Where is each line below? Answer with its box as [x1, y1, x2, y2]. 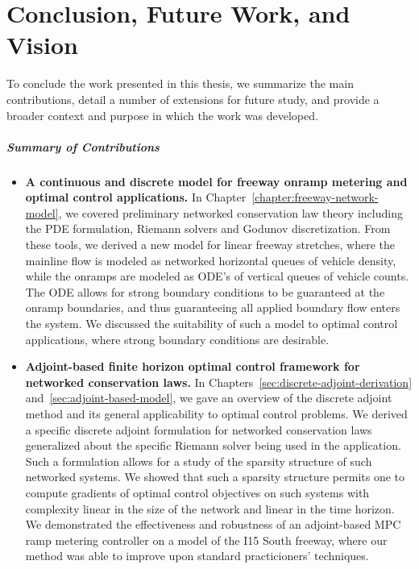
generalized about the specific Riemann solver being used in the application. [25, 437, 401, 454]
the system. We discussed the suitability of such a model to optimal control [25, 315, 398, 331]
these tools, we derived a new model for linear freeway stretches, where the [25, 236, 395, 253]
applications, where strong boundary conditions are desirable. [25, 330, 330, 347]
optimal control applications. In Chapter [25, 189, 247, 206]
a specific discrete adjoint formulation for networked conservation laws [25, 421, 372, 438]
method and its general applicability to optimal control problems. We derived [25, 405, 408, 422]
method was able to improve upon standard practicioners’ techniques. [25, 547, 369, 564]
